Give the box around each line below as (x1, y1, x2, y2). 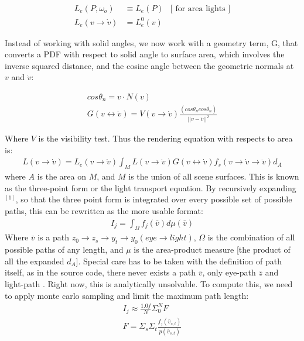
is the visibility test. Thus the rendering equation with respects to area (38, 132, 293, 144)
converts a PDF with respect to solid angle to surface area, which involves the (5, 48, 285, 60)
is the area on (37, 170, 86, 182)
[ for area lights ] (170, 5, 231, 13)
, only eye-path (202, 266, 256, 278)
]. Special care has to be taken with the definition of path (76, 254, 282, 267)
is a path (37, 231, 69, 243)
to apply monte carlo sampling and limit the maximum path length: (5, 289, 249, 301)
